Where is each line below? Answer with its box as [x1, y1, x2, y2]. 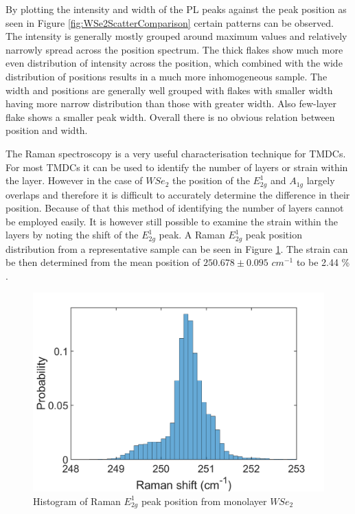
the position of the [172, 173, 250, 188]
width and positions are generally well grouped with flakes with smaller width [5, 82, 333, 97]
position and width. [5, 123, 88, 137]
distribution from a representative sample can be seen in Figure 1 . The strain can [5, 241, 348, 256]
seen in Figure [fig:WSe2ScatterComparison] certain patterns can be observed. [5, 15, 334, 30]
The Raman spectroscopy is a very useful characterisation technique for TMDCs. [5, 146, 346, 160]
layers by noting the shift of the [5, 227, 139, 242]
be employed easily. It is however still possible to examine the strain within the [5, 214, 338, 228]
